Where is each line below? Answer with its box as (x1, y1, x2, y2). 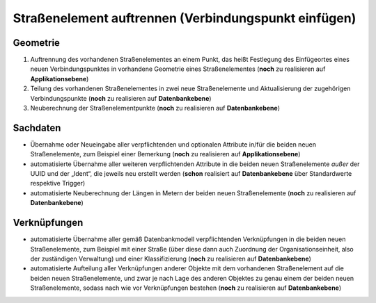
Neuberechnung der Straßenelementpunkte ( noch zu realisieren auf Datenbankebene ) (30, 104, 281, 113)
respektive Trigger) (30, 179, 86, 188)
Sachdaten (13, 122, 61, 133)
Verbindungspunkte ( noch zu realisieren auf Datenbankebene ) (30, 94, 212, 102)
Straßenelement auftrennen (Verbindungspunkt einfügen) (13, 10, 357, 26)
